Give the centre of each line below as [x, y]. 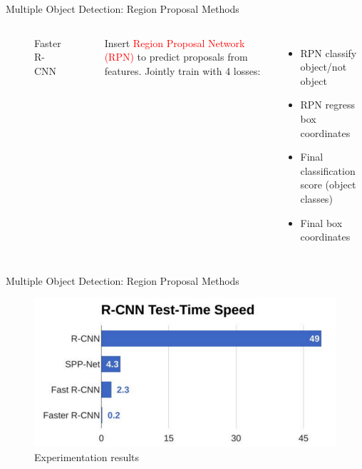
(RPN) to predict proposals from [176, 57]
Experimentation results [87, 457]
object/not [324, 67]
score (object [328, 185]
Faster [48, 42]
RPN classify [329, 52]
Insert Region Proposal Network [175, 42]
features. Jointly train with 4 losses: [182, 70]
